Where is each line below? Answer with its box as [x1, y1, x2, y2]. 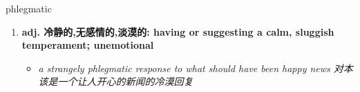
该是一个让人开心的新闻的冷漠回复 [38, 74, 193, 89]
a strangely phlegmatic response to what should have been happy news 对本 [38, 60, 353, 75]
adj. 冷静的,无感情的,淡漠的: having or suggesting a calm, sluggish [21, 24, 334, 38]
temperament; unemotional [21, 38, 154, 52]
